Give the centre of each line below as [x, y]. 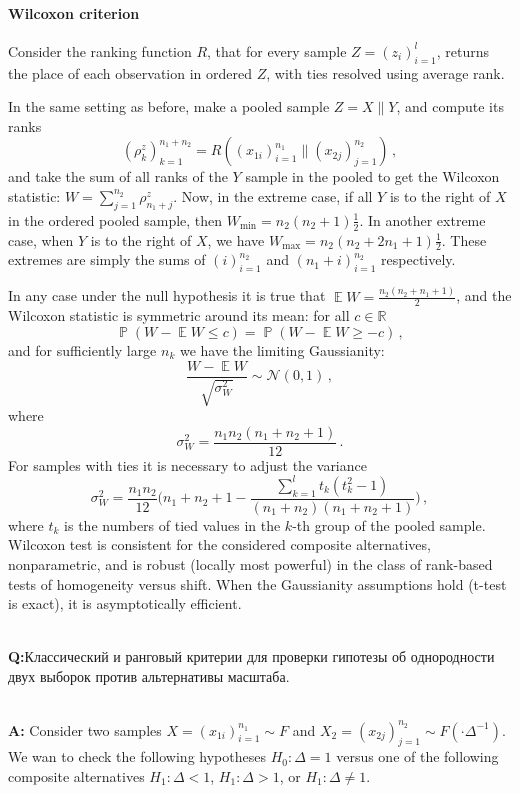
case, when [41, 239]
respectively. [418, 259]
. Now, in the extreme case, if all [273, 195]
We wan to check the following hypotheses [137, 756]
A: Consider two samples [85, 729]
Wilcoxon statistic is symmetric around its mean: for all [179, 315]
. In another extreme [422, 219]
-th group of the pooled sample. [389, 524]
